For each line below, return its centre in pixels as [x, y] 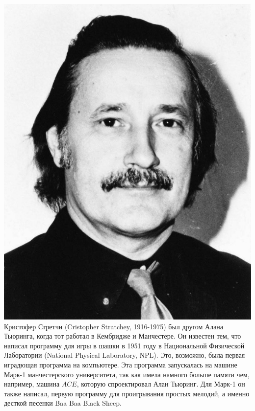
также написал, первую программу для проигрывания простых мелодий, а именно [127, 393]
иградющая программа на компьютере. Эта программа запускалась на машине [121, 364]
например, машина [32, 384]
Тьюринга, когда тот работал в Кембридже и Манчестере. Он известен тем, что [123, 336]
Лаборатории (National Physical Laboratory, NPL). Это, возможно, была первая [125, 355]
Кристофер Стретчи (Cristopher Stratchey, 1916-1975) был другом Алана [114, 326]
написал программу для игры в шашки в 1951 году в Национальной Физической [124, 345]
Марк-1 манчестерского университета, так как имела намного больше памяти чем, [127, 374]
